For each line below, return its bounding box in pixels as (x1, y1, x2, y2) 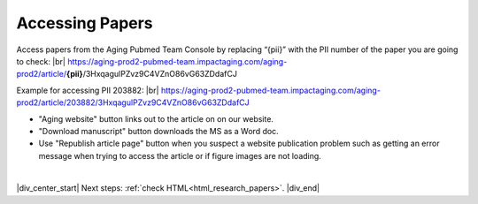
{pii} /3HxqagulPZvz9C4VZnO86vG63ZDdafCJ (66, 69, 238, 79)
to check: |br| (16, 56, 66, 66)
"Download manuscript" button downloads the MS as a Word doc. (38, 125, 279, 136)
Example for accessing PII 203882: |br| (16, 85, 159, 95)
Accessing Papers (16, 13, 154, 33)
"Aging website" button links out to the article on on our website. (38, 113, 274, 124)
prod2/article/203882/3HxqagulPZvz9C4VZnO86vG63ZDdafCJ (16, 97, 250, 108)
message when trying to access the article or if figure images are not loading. (38, 150, 322, 161)
